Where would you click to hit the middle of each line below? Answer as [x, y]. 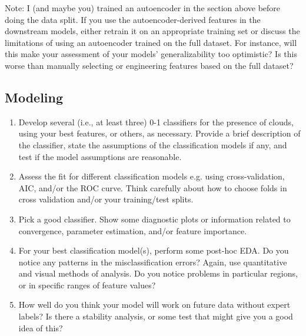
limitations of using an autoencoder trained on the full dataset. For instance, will [151, 42]
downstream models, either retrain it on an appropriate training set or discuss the [152, 31]
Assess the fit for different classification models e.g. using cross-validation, [152, 176]
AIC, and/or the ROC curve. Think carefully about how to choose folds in [153, 187]
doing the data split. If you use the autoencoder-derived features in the [133, 19]
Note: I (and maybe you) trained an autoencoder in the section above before [143, 8]
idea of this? [41, 327]
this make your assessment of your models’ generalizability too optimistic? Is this [151, 54]
